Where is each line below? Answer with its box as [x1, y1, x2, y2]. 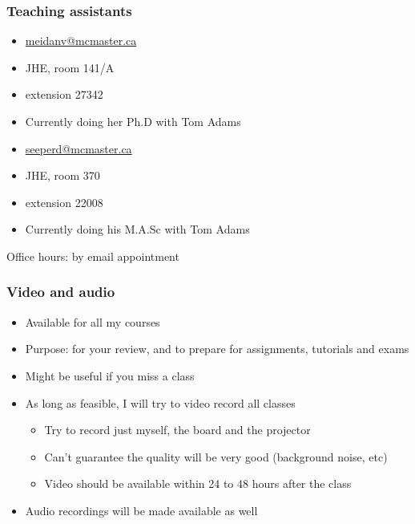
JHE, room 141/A [25, 59, 115, 75]
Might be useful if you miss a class [25, 367, 195, 384]
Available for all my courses [25, 313, 160, 330]
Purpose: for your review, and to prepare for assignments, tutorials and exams [25, 340, 409, 357]
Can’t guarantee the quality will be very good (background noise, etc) [44, 448, 388, 465]
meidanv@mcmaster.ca [25, 32, 137, 49]
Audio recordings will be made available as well [25, 502, 258, 518]
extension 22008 [25, 193, 103, 210]
